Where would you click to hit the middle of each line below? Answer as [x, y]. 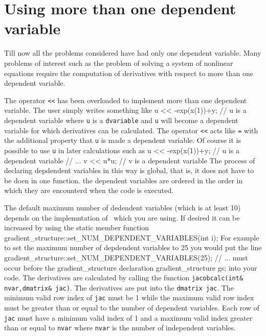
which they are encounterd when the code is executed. [89, 190]
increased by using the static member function [77, 227]
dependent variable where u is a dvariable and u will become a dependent [121, 120]
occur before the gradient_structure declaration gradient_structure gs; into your [131, 267]
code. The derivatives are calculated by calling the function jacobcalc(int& [124, 278]
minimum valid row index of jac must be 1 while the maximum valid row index [129, 297]
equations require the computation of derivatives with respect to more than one [129, 73]
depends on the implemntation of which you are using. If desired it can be [122, 217]
